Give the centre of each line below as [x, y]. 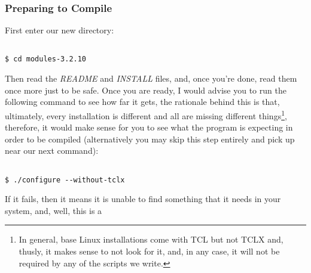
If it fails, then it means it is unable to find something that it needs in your [143, 199]
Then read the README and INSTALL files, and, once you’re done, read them [151, 78]
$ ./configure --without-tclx [65, 180]
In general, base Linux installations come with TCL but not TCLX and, [151, 239]
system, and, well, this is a [54, 210]
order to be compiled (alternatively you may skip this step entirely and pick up [150, 139]
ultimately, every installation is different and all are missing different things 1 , [146, 114]
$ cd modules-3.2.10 [46, 59]
